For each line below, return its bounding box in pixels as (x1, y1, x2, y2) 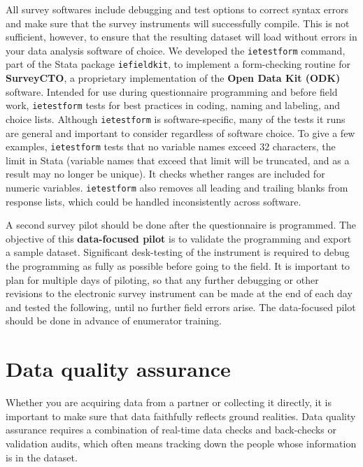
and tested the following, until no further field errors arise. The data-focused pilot (6, 299, 356, 314)
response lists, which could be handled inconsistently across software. (6, 194, 301, 208)
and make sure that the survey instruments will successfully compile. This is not (6, 15, 350, 30)
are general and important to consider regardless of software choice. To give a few (6, 125, 355, 140)
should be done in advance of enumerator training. (6, 313, 222, 328)
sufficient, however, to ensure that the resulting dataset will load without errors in (6, 29, 357, 44)
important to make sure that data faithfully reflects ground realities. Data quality (6, 408, 356, 423)
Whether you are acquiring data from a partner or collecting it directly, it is (6, 395, 332, 410)
